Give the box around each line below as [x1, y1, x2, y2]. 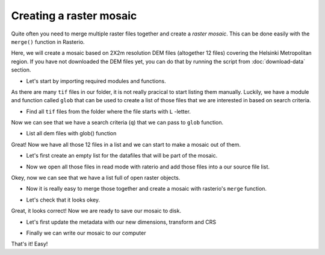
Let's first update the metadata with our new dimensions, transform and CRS [26, 218, 217, 226]
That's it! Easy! [11, 241, 48, 248]
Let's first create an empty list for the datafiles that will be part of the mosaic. [26, 152, 218, 159]
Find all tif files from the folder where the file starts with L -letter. [26, 108, 191, 115]
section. [11, 66, 31, 73]
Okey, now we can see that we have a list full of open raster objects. [11, 174, 181, 182]
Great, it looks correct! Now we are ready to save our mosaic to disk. [11, 207, 182, 215]
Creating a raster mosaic [11, 9, 137, 22]
